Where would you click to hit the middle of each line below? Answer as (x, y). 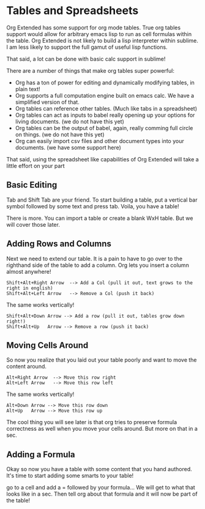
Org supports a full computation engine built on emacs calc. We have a (105, 95)
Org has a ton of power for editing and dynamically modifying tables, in (105, 82)
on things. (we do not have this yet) (60, 134)
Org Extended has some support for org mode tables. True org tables (94, 27)
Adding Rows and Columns (59, 244)
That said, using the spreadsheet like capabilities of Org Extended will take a (102, 159)
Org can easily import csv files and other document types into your (100, 141)
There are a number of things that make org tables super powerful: (90, 70)
